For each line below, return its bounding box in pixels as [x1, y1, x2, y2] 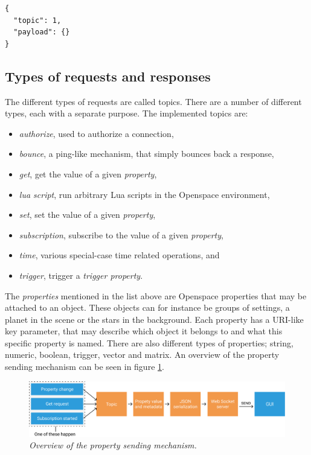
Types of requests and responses [5, 66, 211, 85]
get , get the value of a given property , [19, 167, 157, 180]
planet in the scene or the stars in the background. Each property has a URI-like [5, 313, 304, 325]
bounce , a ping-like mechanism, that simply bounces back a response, [19, 147, 274, 160]
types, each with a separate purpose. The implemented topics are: [5, 107, 248, 119]
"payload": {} [13, 28, 70, 37]
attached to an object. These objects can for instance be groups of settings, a [5, 301, 290, 314]
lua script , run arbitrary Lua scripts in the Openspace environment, [19, 188, 270, 200]
